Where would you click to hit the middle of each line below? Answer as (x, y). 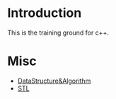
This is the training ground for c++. (58, 33)
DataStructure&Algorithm (54, 81)
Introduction (45, 13)
